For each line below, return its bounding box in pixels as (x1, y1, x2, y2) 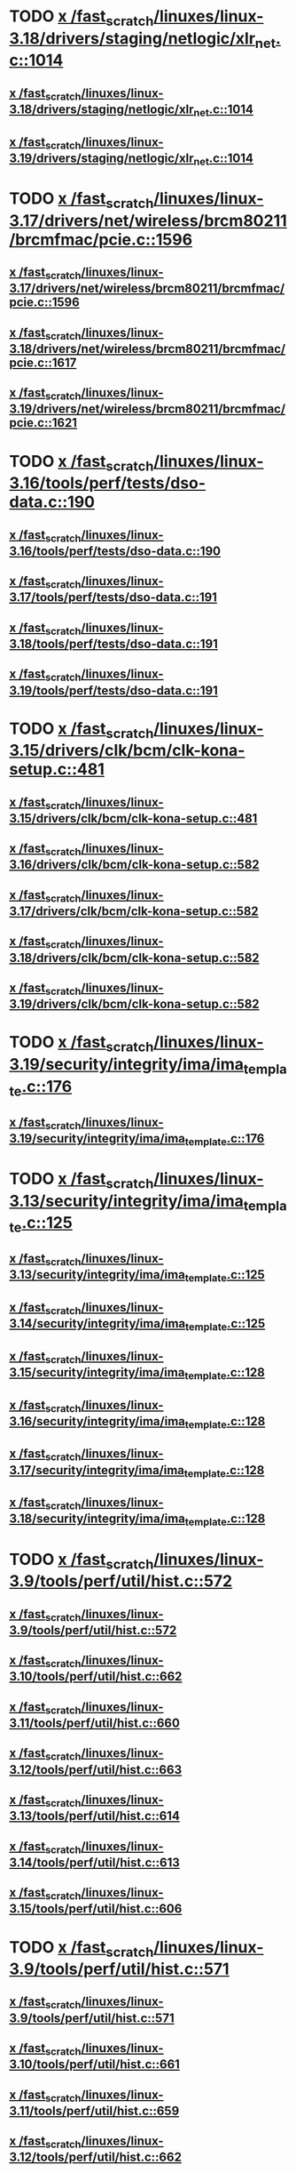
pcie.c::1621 (9, 415, 78, 430)
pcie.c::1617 (9, 355, 77, 370)
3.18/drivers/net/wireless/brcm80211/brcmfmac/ (9, 341, 286, 357)
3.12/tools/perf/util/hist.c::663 (9, 1762, 183, 1777)
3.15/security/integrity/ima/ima (9, 1365, 185, 1380)
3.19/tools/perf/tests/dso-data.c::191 (9, 683, 219, 698)
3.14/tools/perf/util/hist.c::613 (9, 1855, 180, 1870)
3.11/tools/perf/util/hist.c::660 (9, 1716, 180, 1730)
